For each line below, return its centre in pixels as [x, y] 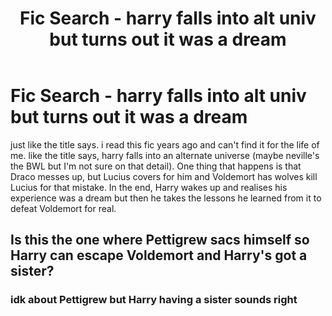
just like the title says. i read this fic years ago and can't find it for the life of [165, 144]
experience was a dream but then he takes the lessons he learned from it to [166, 198]
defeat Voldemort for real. [63, 208]
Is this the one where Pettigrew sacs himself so [160, 240]
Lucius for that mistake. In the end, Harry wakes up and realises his [149, 187]
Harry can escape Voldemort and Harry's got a [159, 255]
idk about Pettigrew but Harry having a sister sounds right [154, 300]
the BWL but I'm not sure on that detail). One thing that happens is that [156, 166]
